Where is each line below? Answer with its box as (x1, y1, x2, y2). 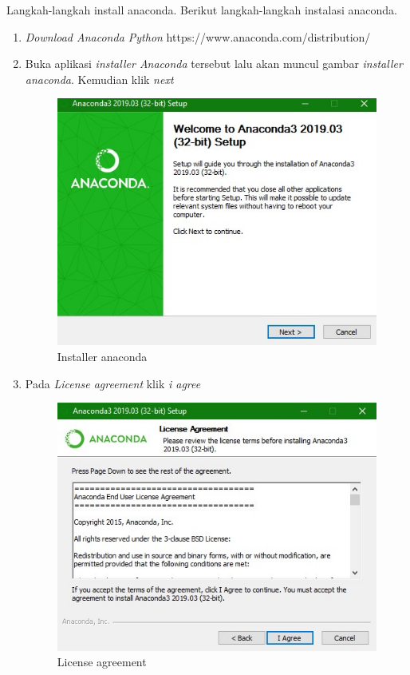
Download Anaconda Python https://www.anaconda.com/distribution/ (25, 28, 371, 45)
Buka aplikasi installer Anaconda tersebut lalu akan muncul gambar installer (25, 55, 403, 72)
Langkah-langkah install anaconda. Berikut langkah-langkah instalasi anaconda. (6, 2, 397, 18)
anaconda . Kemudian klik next (25, 70, 174, 87)
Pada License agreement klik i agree (25, 375, 201, 391)
